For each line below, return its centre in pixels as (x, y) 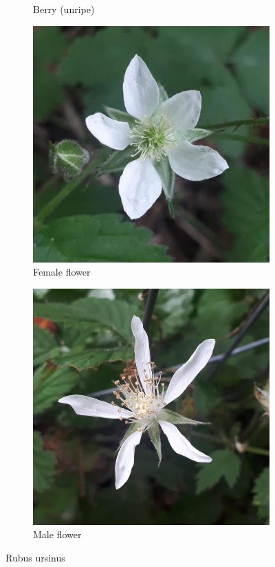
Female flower (62, 272)
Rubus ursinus (35, 557)
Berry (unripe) (64, 9)
